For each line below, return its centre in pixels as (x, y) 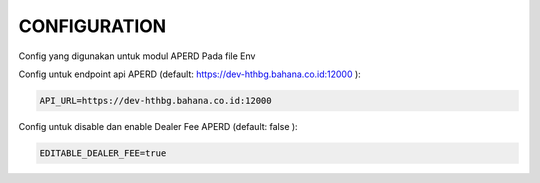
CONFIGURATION (92, 26)
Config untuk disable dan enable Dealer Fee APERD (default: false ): (158, 126)
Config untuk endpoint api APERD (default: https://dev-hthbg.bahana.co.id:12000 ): (190, 74)
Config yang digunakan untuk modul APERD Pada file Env (137, 56)
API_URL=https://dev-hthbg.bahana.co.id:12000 (155, 100)
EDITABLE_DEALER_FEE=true (103, 153)
